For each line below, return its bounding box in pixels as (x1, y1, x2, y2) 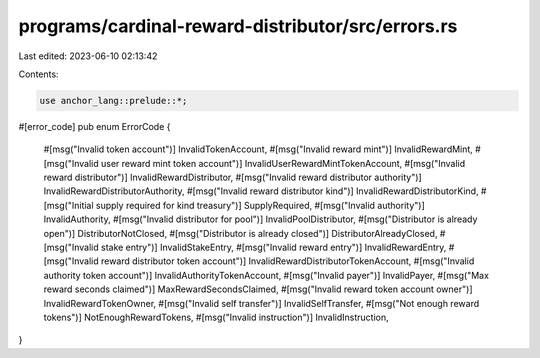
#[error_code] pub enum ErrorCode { (18, 120, 171, 132)
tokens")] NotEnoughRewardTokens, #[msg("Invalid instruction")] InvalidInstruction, (43, 311, 389, 323)
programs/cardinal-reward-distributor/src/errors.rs (18, 15, 458, 37)
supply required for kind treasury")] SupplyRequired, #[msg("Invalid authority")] (95, 199, 425, 211)
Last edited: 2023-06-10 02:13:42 (18, 50, 158, 62)
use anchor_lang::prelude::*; (39, 95, 188, 106)
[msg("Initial (43, 199, 94, 211)
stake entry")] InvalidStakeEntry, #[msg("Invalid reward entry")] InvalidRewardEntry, (100, 241, 447, 254)
